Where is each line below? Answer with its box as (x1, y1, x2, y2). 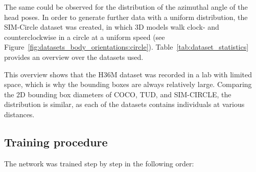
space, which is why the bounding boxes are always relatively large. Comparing (4, 79, 252, 90)
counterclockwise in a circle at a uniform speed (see (4, 31, 165, 42)
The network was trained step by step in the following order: (4, 158, 194, 168)
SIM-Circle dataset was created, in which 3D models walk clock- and (4, 21, 219, 32)
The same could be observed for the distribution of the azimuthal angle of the (4, 2, 248, 12)
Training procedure (4, 134, 108, 149)
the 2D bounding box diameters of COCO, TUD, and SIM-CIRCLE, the (4, 89, 231, 99)
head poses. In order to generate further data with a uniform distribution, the (4, 11, 248, 22)
